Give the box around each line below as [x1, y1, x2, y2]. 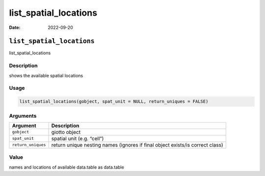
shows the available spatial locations [9, 73, 83, 78]
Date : [9, 25, 21, 30]
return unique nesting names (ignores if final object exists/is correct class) [51, 141, 223, 148]
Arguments [9, 112, 37, 119]
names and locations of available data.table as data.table [9, 164, 125, 170]
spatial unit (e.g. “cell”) [51, 135, 104, 142]
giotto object [51, 128, 81, 135]
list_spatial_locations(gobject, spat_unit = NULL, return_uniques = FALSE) [19, 99, 209, 104]
